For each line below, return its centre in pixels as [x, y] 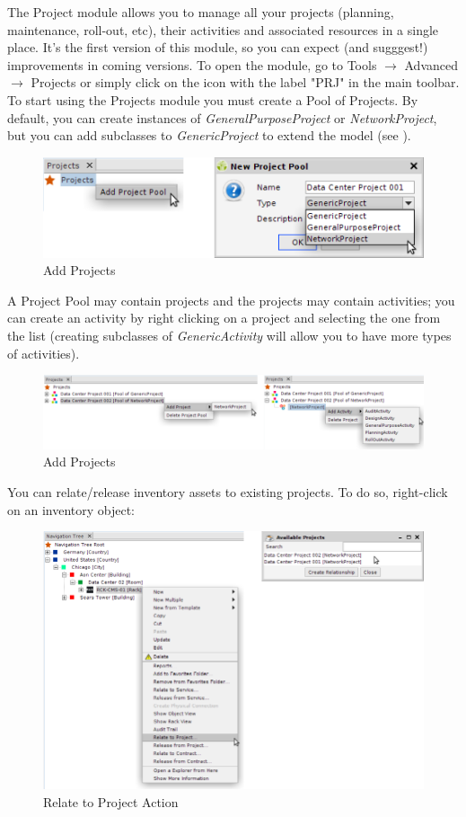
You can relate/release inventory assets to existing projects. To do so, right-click [228, 491]
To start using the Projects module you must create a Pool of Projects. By [213, 99]
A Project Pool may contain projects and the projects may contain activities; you [231, 300]
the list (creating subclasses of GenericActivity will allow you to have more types [229, 336]
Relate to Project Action [111, 801]
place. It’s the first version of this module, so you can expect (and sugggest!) [218, 47]
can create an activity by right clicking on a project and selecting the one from [224, 318]
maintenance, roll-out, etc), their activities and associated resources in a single [223, 29]
